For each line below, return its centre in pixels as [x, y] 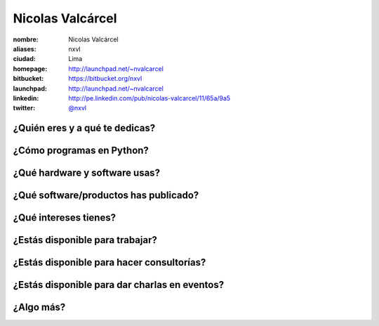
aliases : [25, 48]
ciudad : [25, 59]
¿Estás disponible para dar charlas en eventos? [119, 285]
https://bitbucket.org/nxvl [105, 79]
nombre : [26, 39]
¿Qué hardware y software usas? [87, 173]
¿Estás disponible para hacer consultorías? [109, 262]
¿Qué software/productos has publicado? [106, 196]
